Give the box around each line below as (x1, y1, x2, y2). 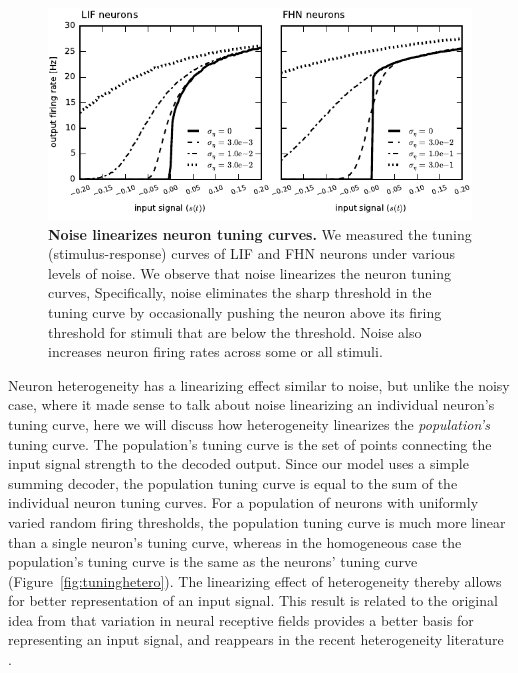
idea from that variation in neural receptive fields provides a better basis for (8, 609, 474, 630)
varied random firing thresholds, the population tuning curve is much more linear (8, 511, 506, 532)
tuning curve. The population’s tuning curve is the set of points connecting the (8, 433, 492, 454)
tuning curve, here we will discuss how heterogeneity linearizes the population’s (8, 413, 490, 434)
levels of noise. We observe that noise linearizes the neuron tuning (48, 262, 451, 283)
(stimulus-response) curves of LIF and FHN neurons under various (48, 243, 455, 264)
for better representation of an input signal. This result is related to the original (8, 590, 498, 611)
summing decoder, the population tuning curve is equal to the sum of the (8, 472, 458, 493)
